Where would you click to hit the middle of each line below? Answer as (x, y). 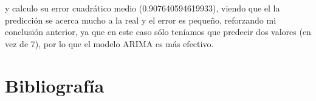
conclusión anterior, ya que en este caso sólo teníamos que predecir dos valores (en (158, 32)
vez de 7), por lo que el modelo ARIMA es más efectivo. (109, 43)
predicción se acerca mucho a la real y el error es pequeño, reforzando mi (141, 20)
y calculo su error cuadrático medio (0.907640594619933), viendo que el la (143, 8)
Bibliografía (55, 85)
